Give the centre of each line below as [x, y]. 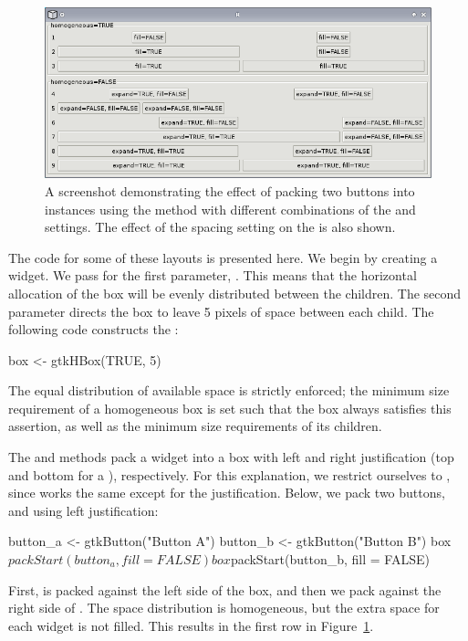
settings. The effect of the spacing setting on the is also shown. [220, 227]
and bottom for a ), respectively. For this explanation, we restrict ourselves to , [229, 474]
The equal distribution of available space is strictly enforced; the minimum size [229, 390]
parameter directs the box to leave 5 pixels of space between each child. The [221, 311]
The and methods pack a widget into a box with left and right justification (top [231, 457]
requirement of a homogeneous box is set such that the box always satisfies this [230, 408]
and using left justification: [83, 510]
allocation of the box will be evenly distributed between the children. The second [235, 293]
